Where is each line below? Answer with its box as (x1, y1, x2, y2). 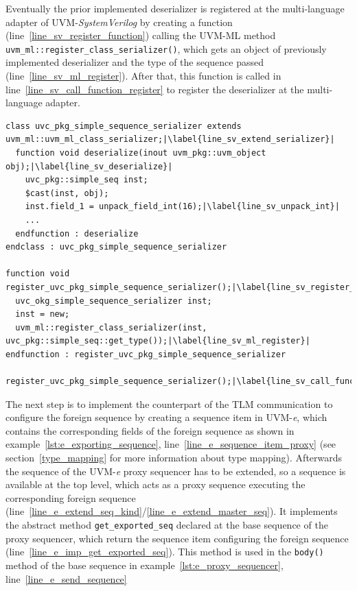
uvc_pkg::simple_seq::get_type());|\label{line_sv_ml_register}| (5, 336, 310, 346)
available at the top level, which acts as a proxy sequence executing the (5, 477, 306, 492)
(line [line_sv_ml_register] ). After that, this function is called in (5, 69, 281, 83)
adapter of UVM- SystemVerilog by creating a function (5, 14, 233, 29)
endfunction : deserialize (15, 228, 139, 239)
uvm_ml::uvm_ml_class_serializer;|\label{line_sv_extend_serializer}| (5, 134, 335, 145)
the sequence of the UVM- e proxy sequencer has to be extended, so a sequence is (5, 463, 346, 478)
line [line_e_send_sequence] (5, 571, 127, 586)
